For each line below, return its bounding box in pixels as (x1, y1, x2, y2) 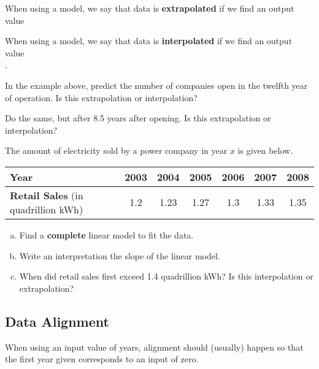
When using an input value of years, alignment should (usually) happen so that (5, 340, 304, 353)
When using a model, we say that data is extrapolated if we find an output (5, 2, 294, 14)
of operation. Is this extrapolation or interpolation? (5, 91, 198, 104)
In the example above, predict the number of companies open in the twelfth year (5, 78, 308, 91)
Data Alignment (5, 311, 109, 330)
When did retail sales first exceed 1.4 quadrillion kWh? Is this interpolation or (19, 270, 313, 283)
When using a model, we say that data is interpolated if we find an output (5, 34, 293, 47)
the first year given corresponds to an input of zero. (5, 352, 199, 365)
